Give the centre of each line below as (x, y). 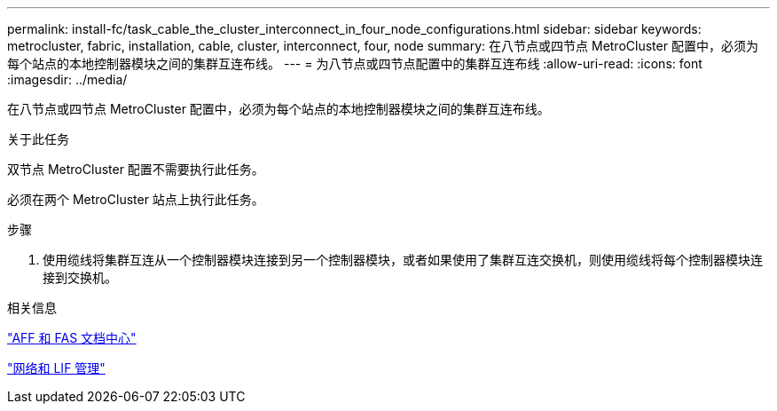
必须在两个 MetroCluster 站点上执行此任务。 (136, 199)
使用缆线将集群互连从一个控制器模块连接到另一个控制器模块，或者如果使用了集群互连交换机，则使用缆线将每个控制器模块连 (403, 260)
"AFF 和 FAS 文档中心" (72, 338)
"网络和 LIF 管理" (56, 368)
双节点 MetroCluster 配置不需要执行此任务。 (136, 169)
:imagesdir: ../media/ (67, 79)
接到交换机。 (80, 277)
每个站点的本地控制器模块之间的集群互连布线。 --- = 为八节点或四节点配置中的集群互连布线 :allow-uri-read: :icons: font (355, 63)
